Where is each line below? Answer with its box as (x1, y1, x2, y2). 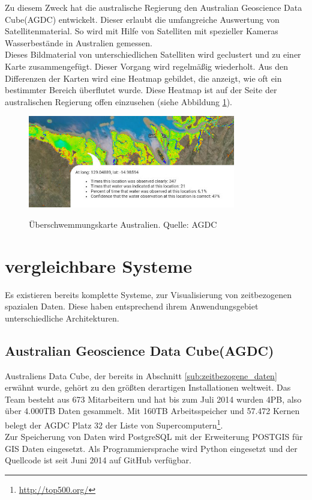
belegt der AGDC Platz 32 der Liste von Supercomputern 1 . (5, 417, 223, 431)
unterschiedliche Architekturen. (5, 311, 119, 324)
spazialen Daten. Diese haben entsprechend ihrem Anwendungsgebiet (5, 300, 259, 312)
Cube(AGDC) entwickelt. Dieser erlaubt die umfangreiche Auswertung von (5, 13, 280, 25)
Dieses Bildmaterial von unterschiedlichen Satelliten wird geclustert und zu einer (5, 48, 301, 61)
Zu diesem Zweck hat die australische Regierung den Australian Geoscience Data (5, 1, 302, 13)
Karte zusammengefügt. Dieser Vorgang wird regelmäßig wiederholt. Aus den (5, 59, 288, 72)
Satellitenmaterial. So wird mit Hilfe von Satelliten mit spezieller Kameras (5, 25, 278, 37)
